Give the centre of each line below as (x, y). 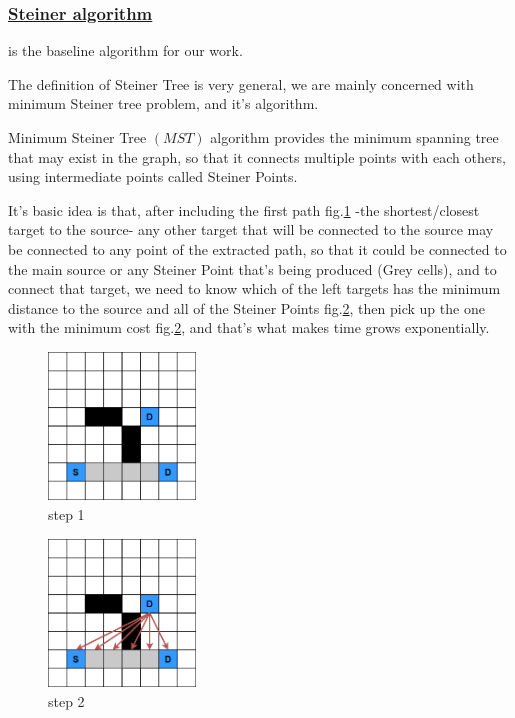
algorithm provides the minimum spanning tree (354, 137)
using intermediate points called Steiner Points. (153, 176)
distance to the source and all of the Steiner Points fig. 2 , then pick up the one (246, 307)
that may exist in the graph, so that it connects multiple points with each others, (257, 156)
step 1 (66, 513)
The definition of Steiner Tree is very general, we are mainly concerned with (241, 83)
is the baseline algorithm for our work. (125, 50)
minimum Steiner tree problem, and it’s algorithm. (163, 103)
